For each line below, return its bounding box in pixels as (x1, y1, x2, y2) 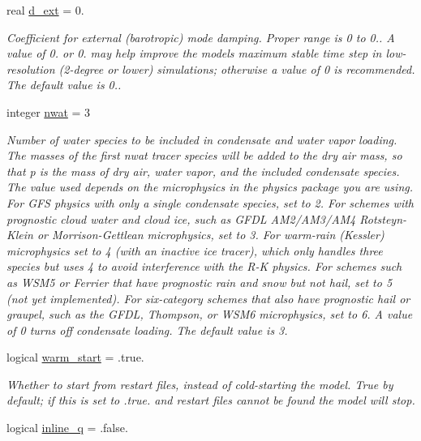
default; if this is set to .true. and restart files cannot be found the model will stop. (6, 392, 415, 409)
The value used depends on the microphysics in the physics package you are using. (6, 178, 413, 195)
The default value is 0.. (6, 76, 122, 93)
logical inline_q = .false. (6, 419, 128, 436)
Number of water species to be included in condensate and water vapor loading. (6, 131, 397, 148)
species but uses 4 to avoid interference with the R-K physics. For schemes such (6, 258, 402, 275)
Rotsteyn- (359, 210, 407, 227)
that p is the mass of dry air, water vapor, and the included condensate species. (6, 162, 400, 179)
